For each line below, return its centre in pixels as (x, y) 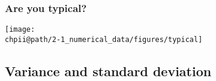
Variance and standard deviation (108, 70)
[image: (20, 30)
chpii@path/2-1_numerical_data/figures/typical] (104, 39)
